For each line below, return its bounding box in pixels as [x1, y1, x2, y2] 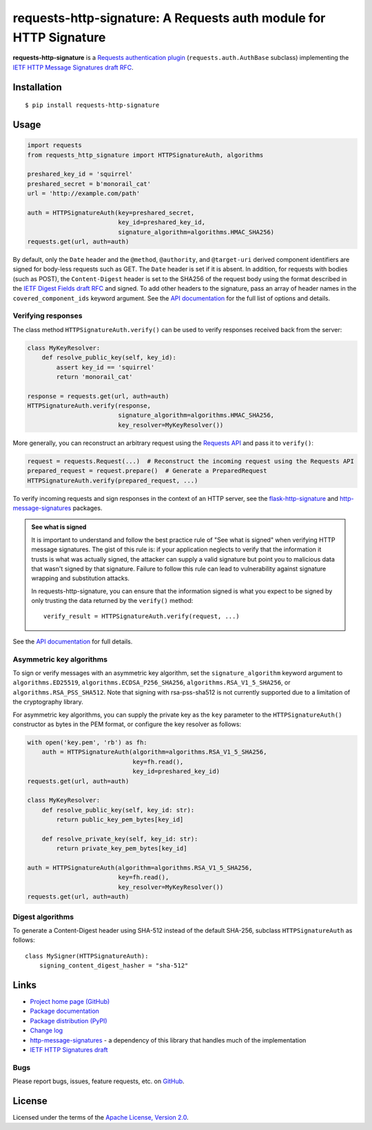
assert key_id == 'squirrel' [56, 363, 155, 371]
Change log [30, 1027, 63, 1035]
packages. [72, 504, 103, 512]
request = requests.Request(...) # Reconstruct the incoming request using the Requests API [27, 457, 355, 465]
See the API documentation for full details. [12, 637, 133, 646]
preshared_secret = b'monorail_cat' [27, 180, 152, 187]
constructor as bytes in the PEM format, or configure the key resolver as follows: [12, 720, 241, 728]
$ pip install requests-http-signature [25, 101, 160, 110]
